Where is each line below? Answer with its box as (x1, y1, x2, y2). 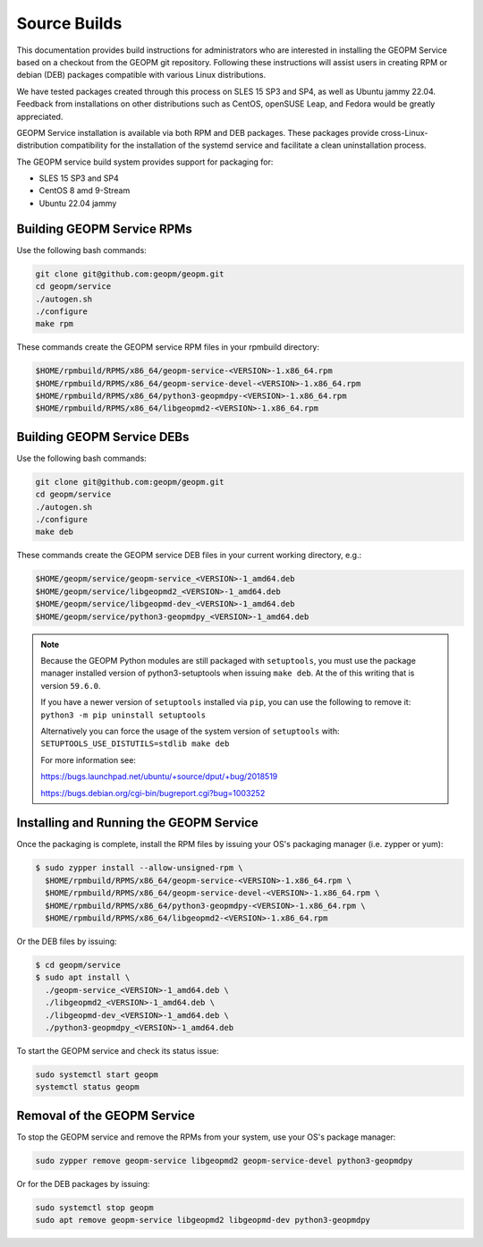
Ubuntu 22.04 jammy (38, 198, 117, 208)
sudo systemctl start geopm (35, 1069, 158, 1080)
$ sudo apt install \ (35, 972, 131, 983)
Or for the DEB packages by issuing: (16, 1178, 150, 1189)
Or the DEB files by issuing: (16, 936, 117, 946)
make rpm (35, 318, 74, 329)
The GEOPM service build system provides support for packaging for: (16, 157, 274, 167)
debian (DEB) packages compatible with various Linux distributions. (16, 70, 267, 81)
